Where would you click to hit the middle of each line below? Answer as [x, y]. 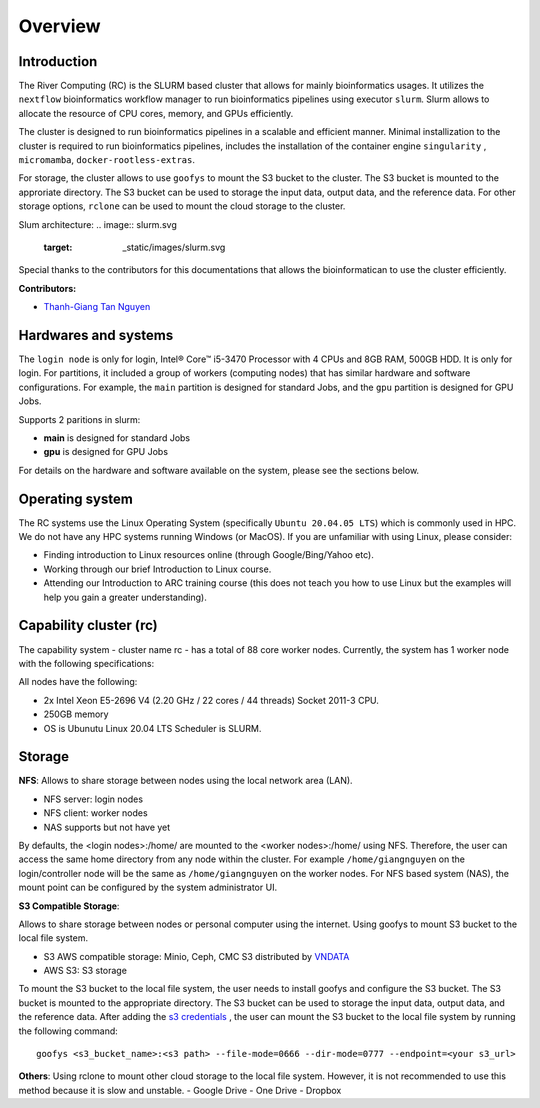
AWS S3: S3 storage [85, 971]
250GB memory [76, 714]
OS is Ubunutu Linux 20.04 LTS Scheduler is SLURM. [152, 728]
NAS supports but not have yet [107, 827]
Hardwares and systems [96, 335]
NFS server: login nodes [93, 799]
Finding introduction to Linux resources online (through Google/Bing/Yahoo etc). [208, 555]
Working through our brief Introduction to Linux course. [157, 569]
